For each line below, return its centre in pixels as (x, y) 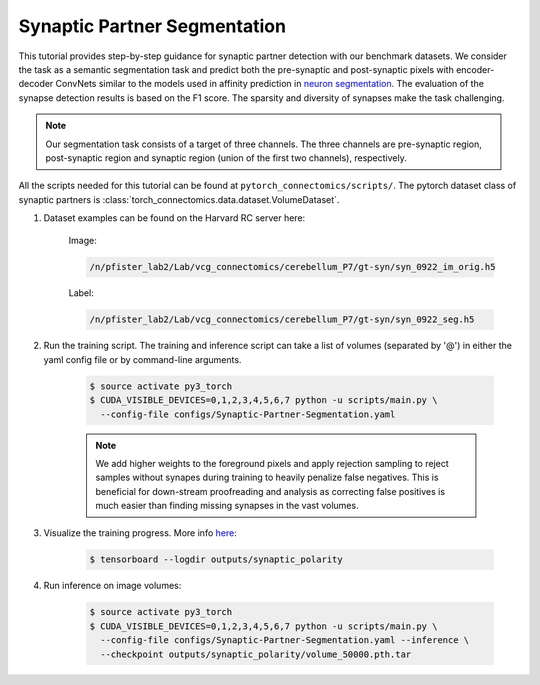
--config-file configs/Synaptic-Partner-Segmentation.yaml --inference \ (285, 640)
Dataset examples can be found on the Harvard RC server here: (174, 218)
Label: (81, 293)
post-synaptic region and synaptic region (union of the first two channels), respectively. (226, 157)
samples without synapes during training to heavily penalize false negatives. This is (267, 477)
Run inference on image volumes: (112, 586)
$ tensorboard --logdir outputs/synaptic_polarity (216, 559)
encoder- (475, 69)
